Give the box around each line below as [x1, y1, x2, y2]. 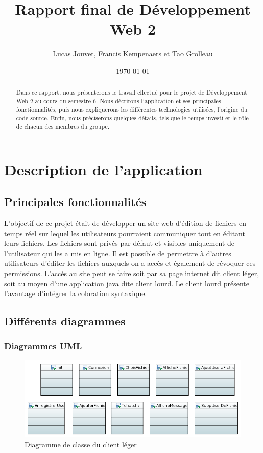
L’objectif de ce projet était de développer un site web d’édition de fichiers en [4, 217, 247, 228]
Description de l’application [4, 158, 203, 179]
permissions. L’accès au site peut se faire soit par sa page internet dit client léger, [4, 267, 259, 278]
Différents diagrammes [4, 313, 126, 329]
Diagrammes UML [4, 339, 82, 352]
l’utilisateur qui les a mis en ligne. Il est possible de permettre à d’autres [4, 247, 231, 258]
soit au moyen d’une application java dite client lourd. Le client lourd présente [4, 278, 249, 288]
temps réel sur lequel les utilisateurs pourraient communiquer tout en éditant [4, 228, 245, 238]
